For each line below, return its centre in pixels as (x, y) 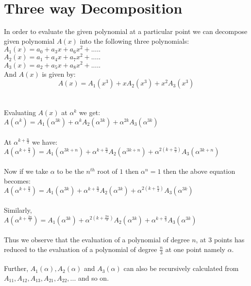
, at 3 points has (220, 240)
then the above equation (199, 171)
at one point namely (195, 249)
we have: (45, 142)
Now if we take (26, 171)
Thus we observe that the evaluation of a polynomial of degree (97, 240)
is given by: (59, 74)
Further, (16, 268)
